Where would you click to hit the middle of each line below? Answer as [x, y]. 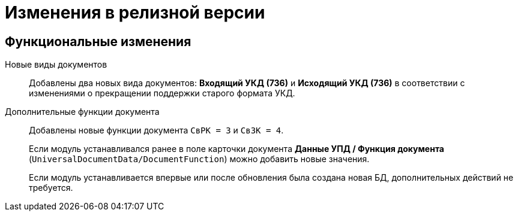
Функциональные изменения [98, 41]
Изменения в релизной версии [135, 13]
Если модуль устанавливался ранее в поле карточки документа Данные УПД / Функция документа [236, 149]
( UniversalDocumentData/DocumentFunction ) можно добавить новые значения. [199, 159]
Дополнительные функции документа [82, 112]
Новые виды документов [56, 65]
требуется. [51, 188]
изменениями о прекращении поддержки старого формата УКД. [162, 93]
